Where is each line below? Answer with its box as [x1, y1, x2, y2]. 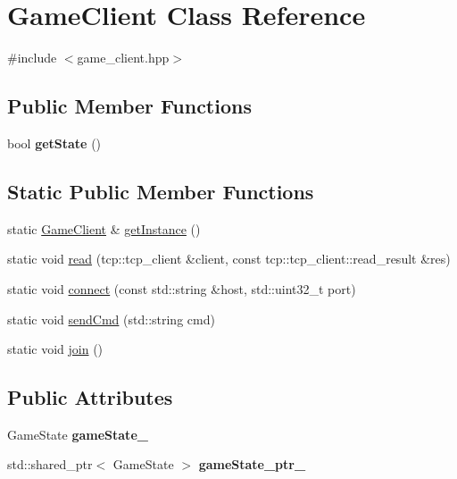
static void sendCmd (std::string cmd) [7, 309, 215, 328]
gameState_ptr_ [198, 455, 306, 474]
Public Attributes [7, 383, 173, 411]
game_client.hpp [77, 48, 170, 67]
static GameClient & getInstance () [7, 219, 201, 238]
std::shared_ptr [7, 455, 93, 474]
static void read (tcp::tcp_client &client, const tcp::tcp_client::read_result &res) [7, 249, 451, 268]
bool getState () [7, 133, 102, 152]
